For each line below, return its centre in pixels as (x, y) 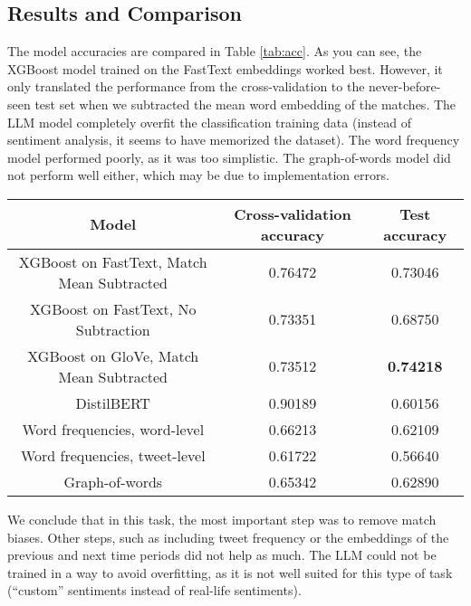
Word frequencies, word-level (113, 429)
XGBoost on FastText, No (113, 308)
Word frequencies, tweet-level (113, 455)
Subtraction (113, 329)
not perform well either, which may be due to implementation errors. (198, 175)
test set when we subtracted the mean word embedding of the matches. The (245, 104)
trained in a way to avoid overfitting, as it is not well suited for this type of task (230, 572)
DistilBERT (113, 402)
